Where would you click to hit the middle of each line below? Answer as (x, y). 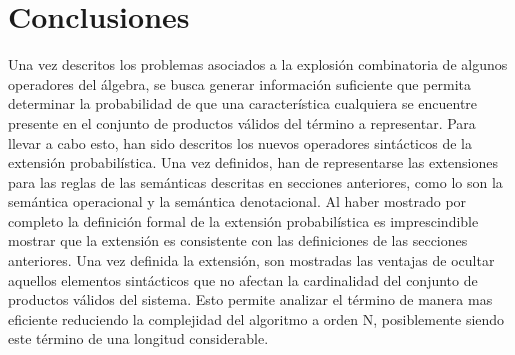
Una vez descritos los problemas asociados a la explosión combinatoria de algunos (258, 64)
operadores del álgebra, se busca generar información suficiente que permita (239, 83)
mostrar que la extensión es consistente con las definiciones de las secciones (238, 240)
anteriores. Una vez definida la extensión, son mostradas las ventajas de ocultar (251, 260)
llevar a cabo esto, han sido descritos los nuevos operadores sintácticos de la (240, 142)
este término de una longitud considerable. (138, 338)
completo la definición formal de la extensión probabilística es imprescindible (243, 220)
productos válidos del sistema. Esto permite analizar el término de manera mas (250, 299)
